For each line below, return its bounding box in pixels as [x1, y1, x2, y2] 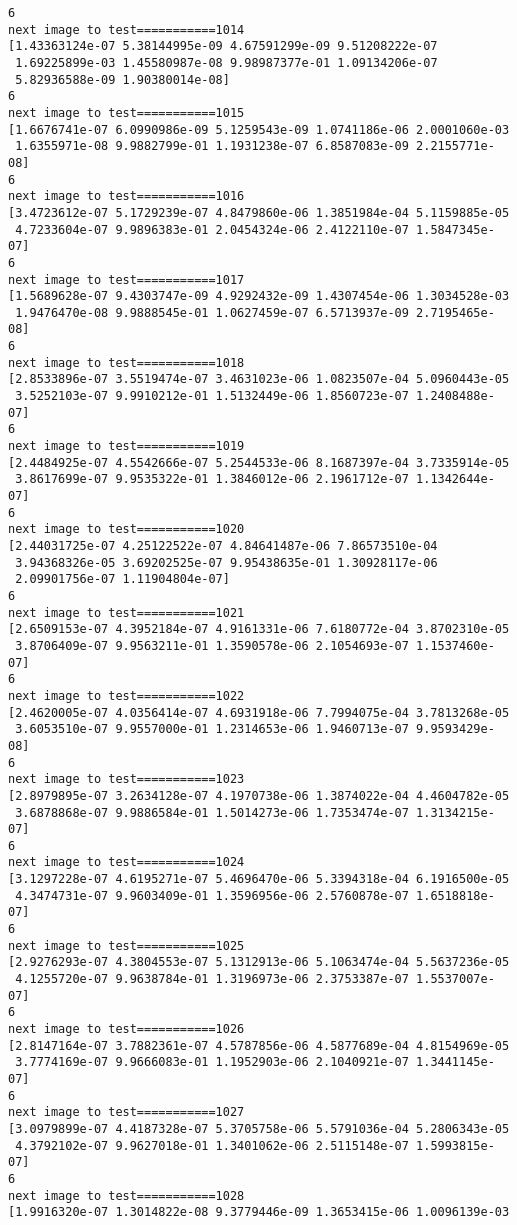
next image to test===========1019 [8, 439, 245, 454]
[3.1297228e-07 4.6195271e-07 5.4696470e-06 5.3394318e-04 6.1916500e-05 [8, 872, 510, 887]
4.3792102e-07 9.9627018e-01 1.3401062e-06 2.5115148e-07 [15, 1138, 409, 1153]
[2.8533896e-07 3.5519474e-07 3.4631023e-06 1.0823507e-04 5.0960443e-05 [8, 372, 510, 387]
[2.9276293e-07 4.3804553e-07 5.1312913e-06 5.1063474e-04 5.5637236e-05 [8, 955, 510, 970]
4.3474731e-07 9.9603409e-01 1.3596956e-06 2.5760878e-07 [15, 888, 409, 903]
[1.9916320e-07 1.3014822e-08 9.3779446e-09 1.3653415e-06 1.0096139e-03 [8, 1205, 510, 1220]
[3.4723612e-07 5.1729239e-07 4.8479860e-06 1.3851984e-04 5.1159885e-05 [8, 205, 510, 220]
